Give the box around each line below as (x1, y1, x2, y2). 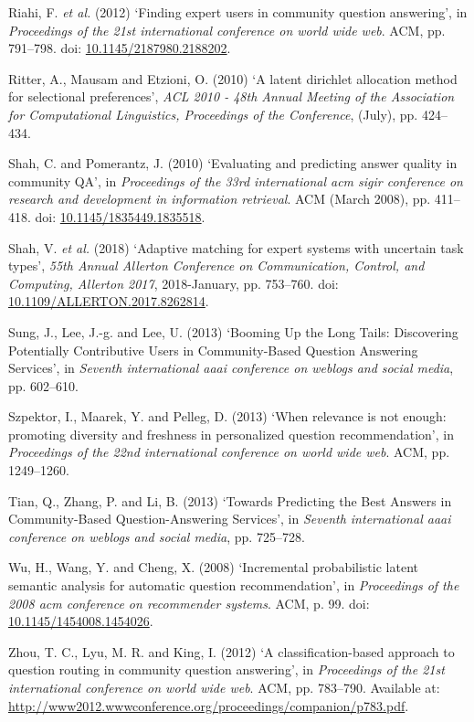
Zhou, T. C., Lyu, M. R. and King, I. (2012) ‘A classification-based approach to (8, 642, 455, 661)
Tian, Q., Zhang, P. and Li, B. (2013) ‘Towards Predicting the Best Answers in (8, 491, 452, 510)
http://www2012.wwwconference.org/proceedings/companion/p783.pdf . (8, 695, 409, 715)
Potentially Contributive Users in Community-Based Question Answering (8, 340, 418, 359)
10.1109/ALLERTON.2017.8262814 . (8, 292, 209, 311)
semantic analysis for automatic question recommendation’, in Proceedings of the (8, 576, 459, 595)
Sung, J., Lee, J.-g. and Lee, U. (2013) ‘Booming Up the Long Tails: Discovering (8, 322, 458, 341)
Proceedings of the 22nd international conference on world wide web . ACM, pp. (8, 442, 450, 462)
